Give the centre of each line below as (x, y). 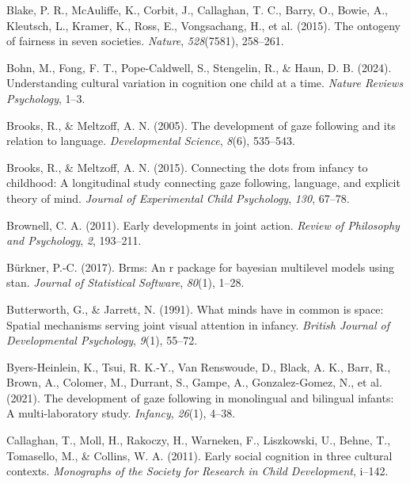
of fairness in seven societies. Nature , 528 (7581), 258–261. (145, 41)
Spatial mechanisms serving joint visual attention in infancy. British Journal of (198, 324)
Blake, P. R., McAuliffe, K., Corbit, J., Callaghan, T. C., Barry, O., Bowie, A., (197, 10)
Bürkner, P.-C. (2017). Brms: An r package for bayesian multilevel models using (200, 267)
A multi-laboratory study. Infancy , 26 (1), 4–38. (121, 413)
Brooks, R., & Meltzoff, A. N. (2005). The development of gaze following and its (201, 125)
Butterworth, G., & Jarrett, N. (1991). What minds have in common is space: (195, 309)
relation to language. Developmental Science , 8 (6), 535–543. (151, 141)
